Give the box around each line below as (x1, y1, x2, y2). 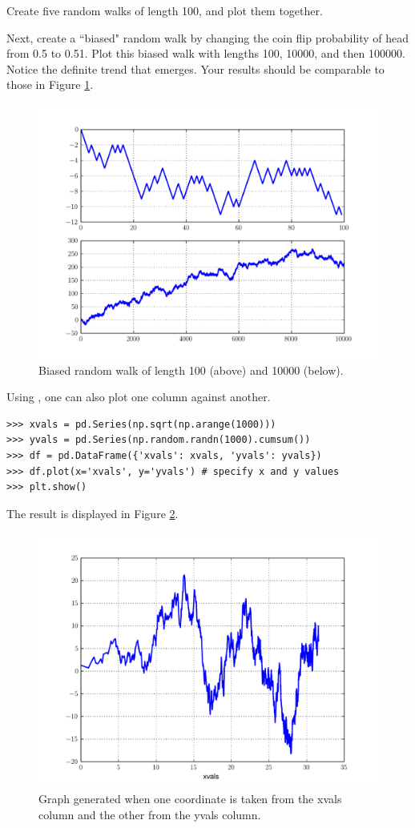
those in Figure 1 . (6, 76, 94, 93)
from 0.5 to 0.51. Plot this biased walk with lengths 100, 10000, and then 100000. (6, 45, 405, 62)
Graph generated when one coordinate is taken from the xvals (38, 790, 342, 806)
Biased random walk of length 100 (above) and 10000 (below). (38, 361, 344, 378)
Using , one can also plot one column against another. (6, 388, 271, 405)
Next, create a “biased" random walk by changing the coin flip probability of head (6, 29, 409, 46)
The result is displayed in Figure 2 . (6, 504, 179, 521)
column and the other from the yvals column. (38, 806, 261, 822)
